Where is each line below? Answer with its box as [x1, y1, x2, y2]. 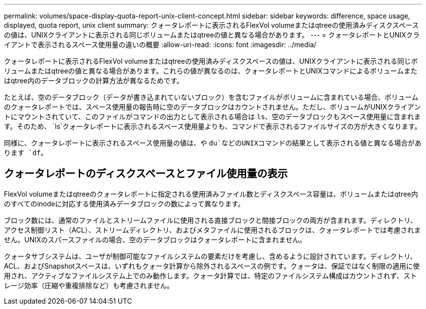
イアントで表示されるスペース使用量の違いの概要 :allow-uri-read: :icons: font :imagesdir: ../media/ [4, 40, 317, 49]
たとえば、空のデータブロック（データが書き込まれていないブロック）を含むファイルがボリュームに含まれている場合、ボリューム [4, 93, 419, 101]
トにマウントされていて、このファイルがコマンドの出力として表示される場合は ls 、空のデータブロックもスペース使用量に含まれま [4, 112, 421, 121]
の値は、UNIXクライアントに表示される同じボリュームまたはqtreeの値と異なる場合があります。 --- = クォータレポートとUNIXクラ [4, 31, 420, 39]
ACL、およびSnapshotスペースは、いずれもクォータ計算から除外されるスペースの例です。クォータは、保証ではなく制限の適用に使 [4, 261, 420, 270]
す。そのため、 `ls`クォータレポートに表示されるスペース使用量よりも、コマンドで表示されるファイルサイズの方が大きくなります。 [4, 122, 422, 130]
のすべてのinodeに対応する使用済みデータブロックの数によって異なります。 [4, 199, 245, 208]
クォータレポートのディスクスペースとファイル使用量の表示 [4, 167, 288, 180]
